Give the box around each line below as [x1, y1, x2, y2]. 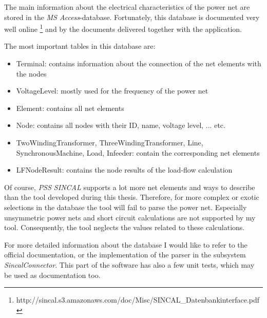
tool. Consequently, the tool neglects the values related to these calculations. [4, 222, 245, 233]
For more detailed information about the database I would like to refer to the [4, 239, 247, 250]
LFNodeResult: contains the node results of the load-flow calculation [16, 164, 233, 175]
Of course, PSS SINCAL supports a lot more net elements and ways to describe [4, 181, 255, 192]
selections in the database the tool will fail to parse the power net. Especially [4, 201, 247, 212]
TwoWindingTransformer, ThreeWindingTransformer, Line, [16, 137, 203, 147]
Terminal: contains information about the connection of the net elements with [16, 58, 261, 69]
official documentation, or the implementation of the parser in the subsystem [4, 249, 246, 260]
